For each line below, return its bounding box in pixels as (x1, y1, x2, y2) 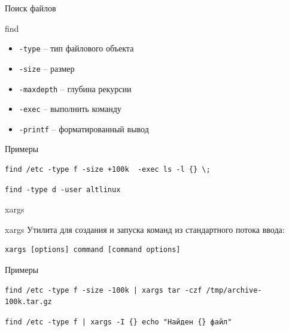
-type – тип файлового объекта (19, 42, 134, 54)
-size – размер (19, 62, 75, 74)
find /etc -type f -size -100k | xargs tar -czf (5, 286, 202, 294)
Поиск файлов (5, 2, 56, 14)
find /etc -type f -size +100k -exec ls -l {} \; (5, 165, 211, 174)
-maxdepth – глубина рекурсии (19, 82, 132, 95)
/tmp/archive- (206, 286, 262, 294)
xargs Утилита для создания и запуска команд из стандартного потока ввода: (5, 223, 285, 235)
